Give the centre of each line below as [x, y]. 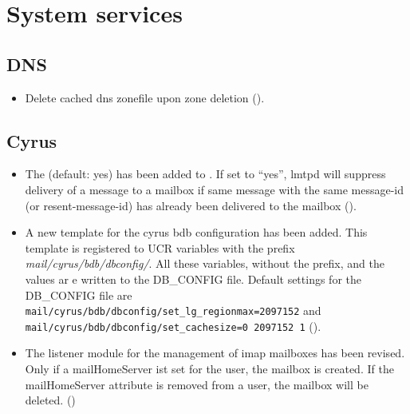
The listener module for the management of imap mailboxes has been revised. [215, 353]
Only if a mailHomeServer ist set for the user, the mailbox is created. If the [209, 369]
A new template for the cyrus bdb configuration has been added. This [196, 232]
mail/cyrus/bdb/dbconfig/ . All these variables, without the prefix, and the [205, 263]
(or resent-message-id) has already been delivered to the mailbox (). [191, 205]
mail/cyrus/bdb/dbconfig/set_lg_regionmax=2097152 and [173, 310]
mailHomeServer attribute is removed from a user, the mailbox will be [197, 384]
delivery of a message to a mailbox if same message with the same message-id [214, 189]
